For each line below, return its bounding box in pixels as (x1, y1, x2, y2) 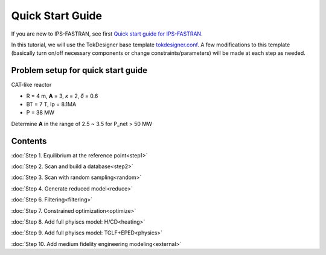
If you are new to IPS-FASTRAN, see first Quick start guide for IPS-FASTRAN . (11, 30, 203, 37)
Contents (11, 136, 47, 146)
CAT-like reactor (11, 81, 52, 89)
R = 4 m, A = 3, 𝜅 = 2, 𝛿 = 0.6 (26, 92, 98, 99)
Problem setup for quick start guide (11, 65, 148, 75)
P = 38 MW (26, 109, 54, 116)
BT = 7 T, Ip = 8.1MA (26, 101, 77, 108)
